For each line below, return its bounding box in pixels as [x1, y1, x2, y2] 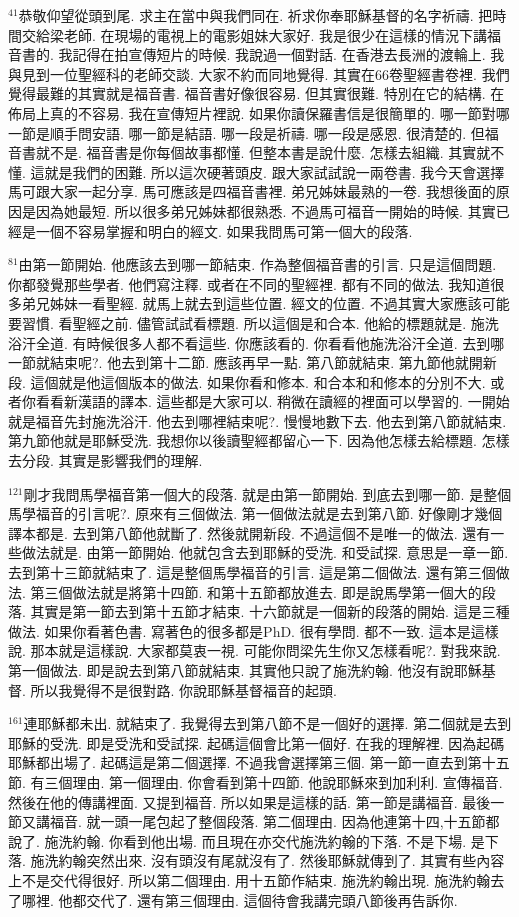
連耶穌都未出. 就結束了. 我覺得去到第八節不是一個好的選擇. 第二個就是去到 [23, 713, 512, 734]
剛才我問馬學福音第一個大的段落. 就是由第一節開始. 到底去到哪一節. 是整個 [23, 483, 512, 504]
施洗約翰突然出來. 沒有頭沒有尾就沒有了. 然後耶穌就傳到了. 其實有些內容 [30, 850, 505, 871]
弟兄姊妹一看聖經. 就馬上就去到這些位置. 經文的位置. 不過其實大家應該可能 [21, 293, 510, 314]
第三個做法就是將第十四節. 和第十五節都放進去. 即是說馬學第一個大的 [30, 581, 482, 602]
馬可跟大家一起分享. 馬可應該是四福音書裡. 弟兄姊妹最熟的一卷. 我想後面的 [8, 181, 496, 202]
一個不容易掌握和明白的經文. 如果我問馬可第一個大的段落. [35, 220, 413, 241]
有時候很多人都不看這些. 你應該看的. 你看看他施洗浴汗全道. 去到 [72, 332, 491, 353]
